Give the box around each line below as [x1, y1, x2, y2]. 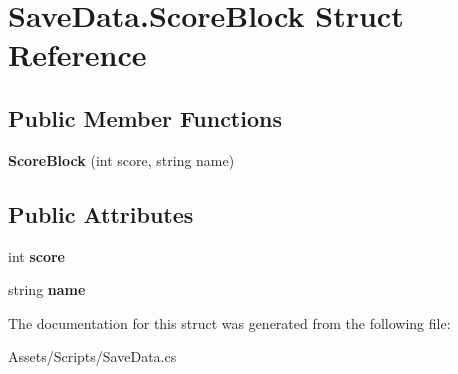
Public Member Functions [8, 102, 282, 133]
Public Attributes [8, 198, 194, 229]
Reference [8, 34, 147, 75]
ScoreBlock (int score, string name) [8, 149, 235, 170]
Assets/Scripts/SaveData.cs [8, 346, 177, 367]
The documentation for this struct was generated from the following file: [8, 312, 451, 333]
